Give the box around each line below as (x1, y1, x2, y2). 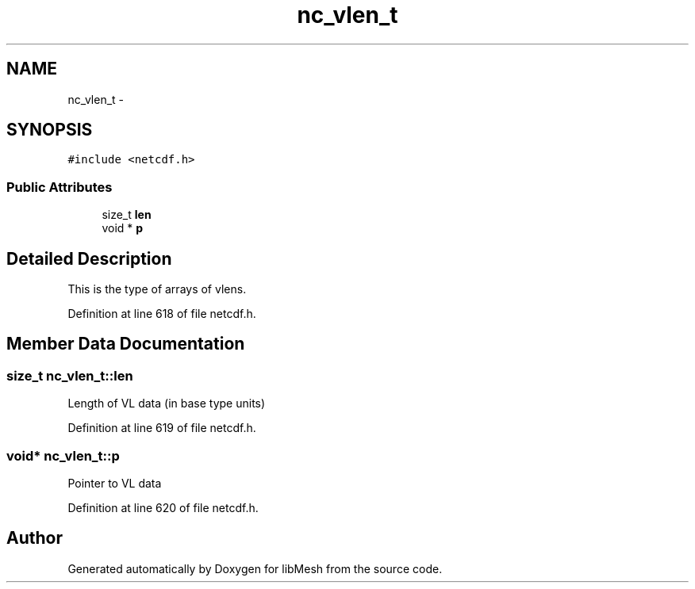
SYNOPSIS (6, 120, 93, 140)
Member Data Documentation (6, 334, 245, 354)
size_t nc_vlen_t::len (6, 367, 133, 384)
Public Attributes (6, 178, 113, 195)
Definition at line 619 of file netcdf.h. (67, 421, 256, 435)
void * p (102, 221, 144, 235)
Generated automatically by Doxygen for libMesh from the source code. (67, 561, 443, 576)
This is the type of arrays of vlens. (67, 282, 247, 296)
